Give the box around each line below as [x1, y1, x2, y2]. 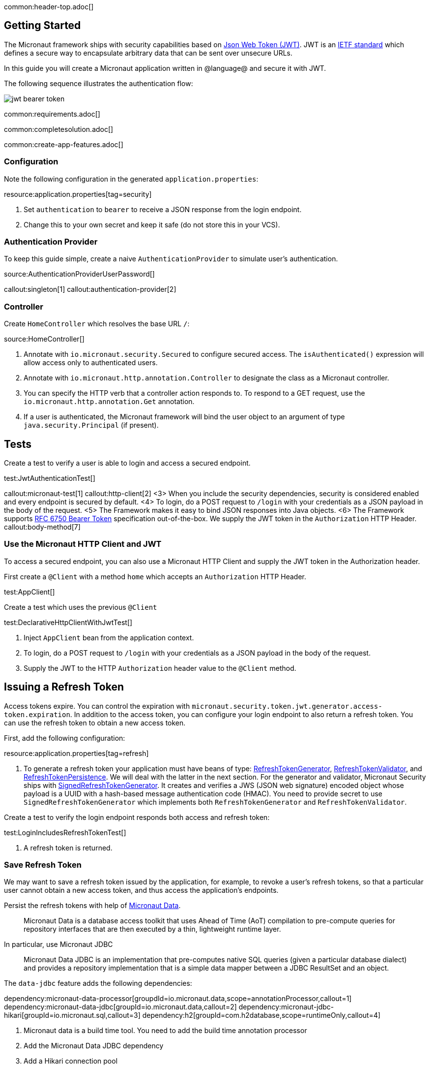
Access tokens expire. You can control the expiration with [4, 701, 190, 710]
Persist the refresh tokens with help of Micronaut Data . [4, 901, 181, 910]
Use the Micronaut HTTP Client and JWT [4, 539, 162, 549]
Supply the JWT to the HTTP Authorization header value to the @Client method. [24, 663, 296, 672]
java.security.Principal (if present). [24, 421, 159, 430]
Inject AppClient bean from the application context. [24, 633, 194, 642]
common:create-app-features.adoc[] [4, 140, 123, 149]
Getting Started [4, 19, 81, 32]
